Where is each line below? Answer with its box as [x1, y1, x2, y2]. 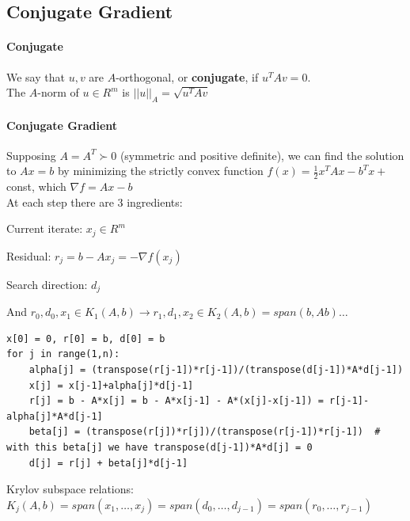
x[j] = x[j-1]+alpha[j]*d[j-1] [28, 379, 194, 391]
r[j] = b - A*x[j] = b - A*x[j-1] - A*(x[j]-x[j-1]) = [28, 395, 324, 407]
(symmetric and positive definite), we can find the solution [120, 146, 404, 163]
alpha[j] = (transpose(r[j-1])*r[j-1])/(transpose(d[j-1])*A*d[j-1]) [28, 364, 404, 376]
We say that [6, 68, 65, 85]
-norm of [37, 84, 79, 101]
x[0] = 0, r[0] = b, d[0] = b [6, 333, 165, 344]
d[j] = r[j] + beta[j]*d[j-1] [28, 457, 188, 469]
